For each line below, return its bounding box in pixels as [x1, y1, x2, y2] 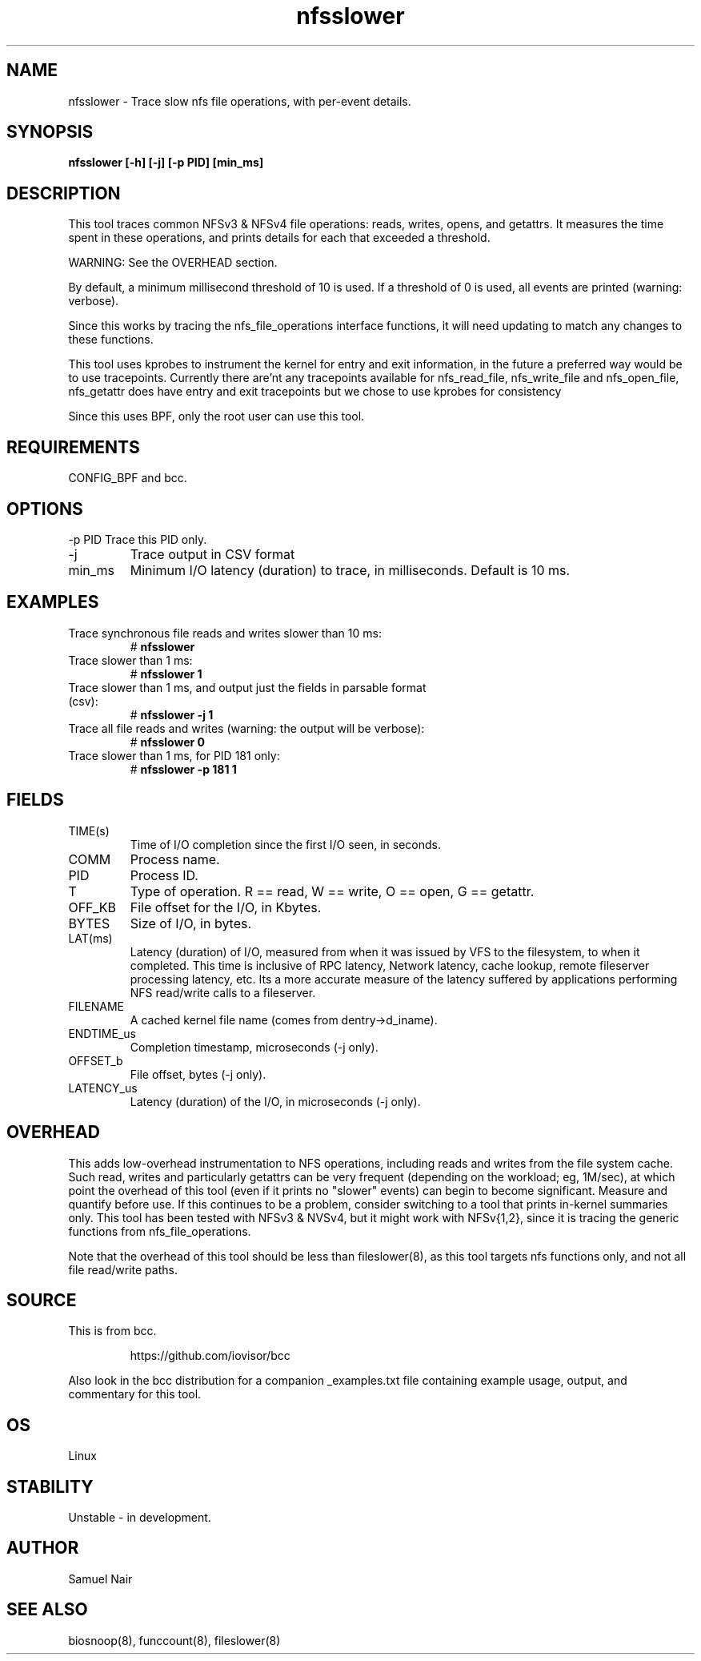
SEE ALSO [6, 1599, 88, 1620]
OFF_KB [68, 899, 117, 915]
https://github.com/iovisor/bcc [130, 1349, 290, 1363]
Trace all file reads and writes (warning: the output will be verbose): [68, 721, 425, 735]
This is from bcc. [68, 1324, 157, 1338]
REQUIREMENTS [6, 436, 140, 457]
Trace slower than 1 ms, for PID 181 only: [68, 748, 280, 762]
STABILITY [6, 1476, 94, 1497]
